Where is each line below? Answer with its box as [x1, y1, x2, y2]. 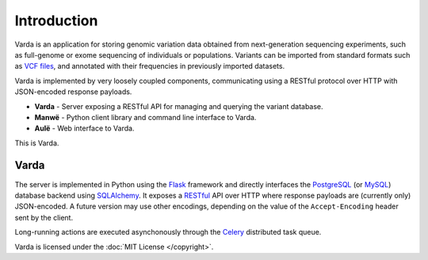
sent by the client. [14, 213, 74, 222]
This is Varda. [14, 138, 59, 148]
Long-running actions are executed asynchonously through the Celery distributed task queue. [14, 228, 322, 237]
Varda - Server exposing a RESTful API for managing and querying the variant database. [34, 101, 324, 111]
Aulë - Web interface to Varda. [34, 123, 135, 134]
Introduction [14, 12, 98, 29]
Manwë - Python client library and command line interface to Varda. [34, 112, 257, 122]
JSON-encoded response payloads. [14, 87, 132, 96]
